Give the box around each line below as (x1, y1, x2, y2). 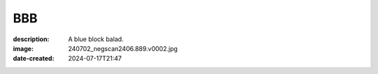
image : (13, 44, 34, 52)
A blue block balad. (68, 35, 124, 43)
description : (13, 35, 50, 43)
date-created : (13, 54, 55, 63)
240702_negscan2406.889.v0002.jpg (68, 44, 178, 52)
